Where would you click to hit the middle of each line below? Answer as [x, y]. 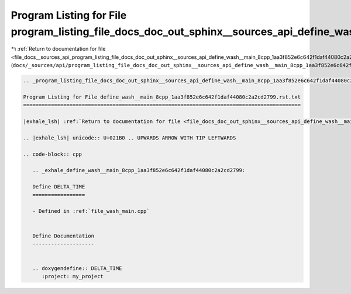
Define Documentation [63, 236]
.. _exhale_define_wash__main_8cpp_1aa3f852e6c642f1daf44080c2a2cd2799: [139, 170]
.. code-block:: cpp [52, 154]
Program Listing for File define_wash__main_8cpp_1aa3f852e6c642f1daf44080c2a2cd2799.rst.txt [162, 97]
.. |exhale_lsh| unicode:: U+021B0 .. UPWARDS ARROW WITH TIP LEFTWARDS [130, 138]
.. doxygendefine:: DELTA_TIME [77, 269]
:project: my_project [73, 276]
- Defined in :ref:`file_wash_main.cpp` [91, 211]
